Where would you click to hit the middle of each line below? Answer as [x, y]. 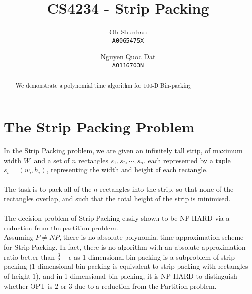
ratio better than [30, 256]
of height [17, 276]
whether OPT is [28, 285]
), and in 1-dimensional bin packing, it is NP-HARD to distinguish [137, 276]
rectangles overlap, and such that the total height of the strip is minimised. [117, 198]
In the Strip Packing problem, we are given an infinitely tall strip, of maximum [123, 150]
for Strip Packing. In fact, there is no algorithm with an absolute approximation [125, 246]
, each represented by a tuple [187, 160]
